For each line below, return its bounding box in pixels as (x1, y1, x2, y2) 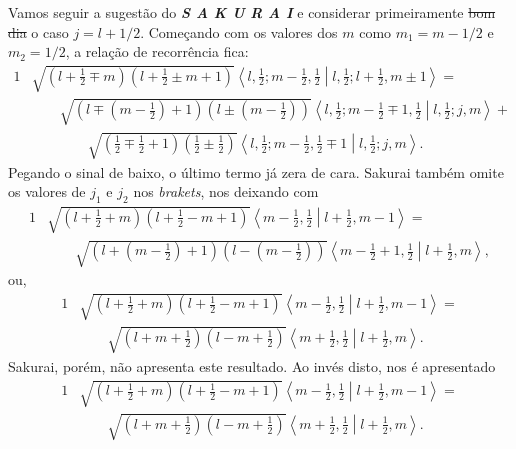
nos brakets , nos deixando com (133, 181, 319, 202)
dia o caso (8, 21, 69, 42)
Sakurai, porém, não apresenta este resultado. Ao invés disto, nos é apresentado (8, 355, 496, 376)
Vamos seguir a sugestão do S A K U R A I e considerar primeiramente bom (8, 2, 496, 22)
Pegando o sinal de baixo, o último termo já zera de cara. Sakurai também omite (8, 161, 504, 182)
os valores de (8, 181, 86, 202)
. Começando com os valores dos (140, 21, 338, 42)
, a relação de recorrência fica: (65, 41, 249, 62)
